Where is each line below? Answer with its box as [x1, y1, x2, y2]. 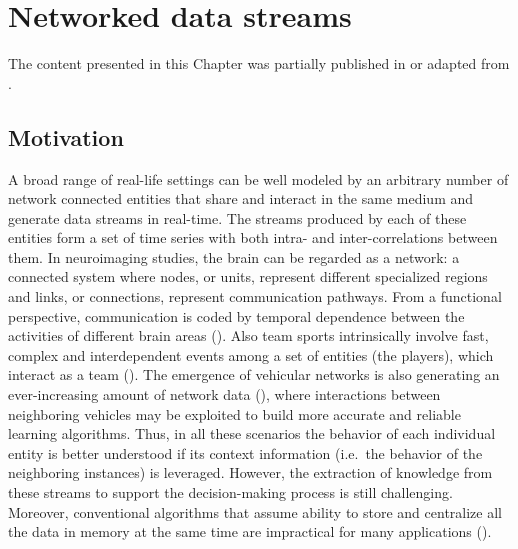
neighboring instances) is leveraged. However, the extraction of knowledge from [8, 462, 493, 483]
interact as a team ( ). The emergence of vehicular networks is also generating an [8, 364, 500, 385]
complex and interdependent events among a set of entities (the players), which [8, 344, 494, 365]
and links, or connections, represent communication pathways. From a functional [8, 286, 502, 307]
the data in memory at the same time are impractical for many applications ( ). [8, 521, 492, 542]
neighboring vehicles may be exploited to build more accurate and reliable [8, 403, 461, 424]
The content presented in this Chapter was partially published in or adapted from [8, 53, 510, 74]
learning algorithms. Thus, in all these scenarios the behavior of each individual [8, 423, 496, 444]
